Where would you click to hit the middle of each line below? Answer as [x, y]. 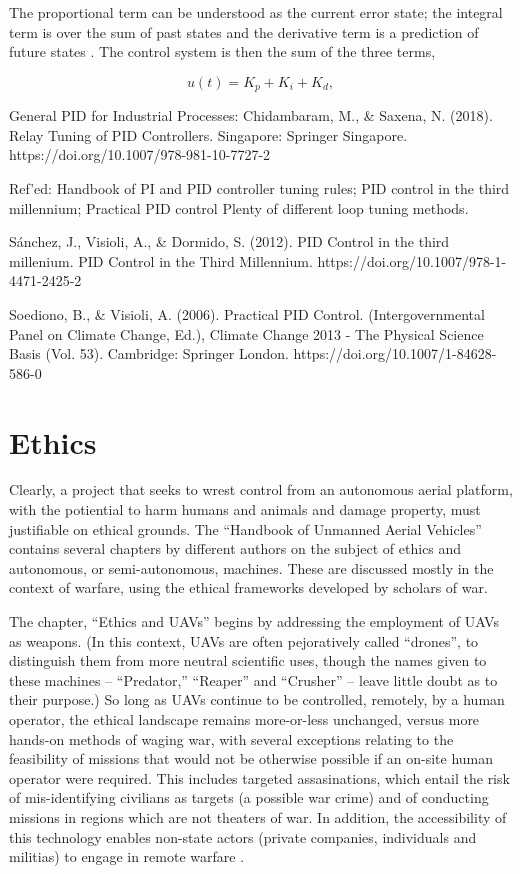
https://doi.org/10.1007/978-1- [412, 260]
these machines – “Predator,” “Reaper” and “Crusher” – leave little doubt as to [253, 679]
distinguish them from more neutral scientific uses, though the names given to [248, 660]
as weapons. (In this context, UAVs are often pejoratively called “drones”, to [244, 640]
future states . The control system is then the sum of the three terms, [222, 51]
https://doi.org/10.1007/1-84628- [395, 353]
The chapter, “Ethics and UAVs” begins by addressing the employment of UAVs [254, 621]
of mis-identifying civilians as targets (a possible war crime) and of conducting [249, 797]
